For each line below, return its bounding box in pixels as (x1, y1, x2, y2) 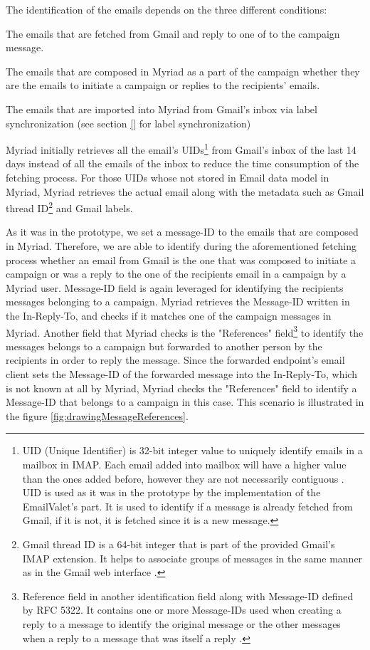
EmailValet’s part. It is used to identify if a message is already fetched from (22, 498, 353, 513)
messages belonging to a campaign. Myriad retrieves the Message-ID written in (6, 294, 350, 309)
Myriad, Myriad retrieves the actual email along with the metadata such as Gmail (6, 184, 364, 199)
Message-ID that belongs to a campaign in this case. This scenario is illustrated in (6, 394, 364, 409)
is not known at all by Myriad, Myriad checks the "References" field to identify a (6, 380, 357, 395)
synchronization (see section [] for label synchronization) (6, 115, 251, 130)
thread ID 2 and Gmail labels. (6, 199, 133, 215)
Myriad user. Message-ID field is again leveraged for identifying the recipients (6, 280, 344, 295)
